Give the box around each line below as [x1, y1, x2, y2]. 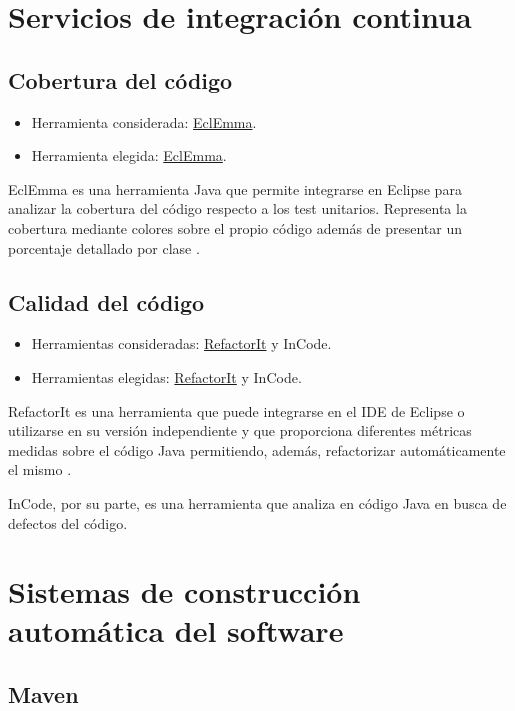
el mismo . [8, 459, 72, 480]
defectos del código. [8, 512, 128, 533]
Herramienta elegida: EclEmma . [31, 145, 227, 166]
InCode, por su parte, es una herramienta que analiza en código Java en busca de [8, 492, 507, 513]
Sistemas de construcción [8, 571, 361, 612]
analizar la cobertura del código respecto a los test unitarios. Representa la [8, 198, 467, 219]
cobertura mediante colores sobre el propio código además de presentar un [8, 217, 463, 238]
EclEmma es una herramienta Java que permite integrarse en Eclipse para [8, 178, 462, 199]
